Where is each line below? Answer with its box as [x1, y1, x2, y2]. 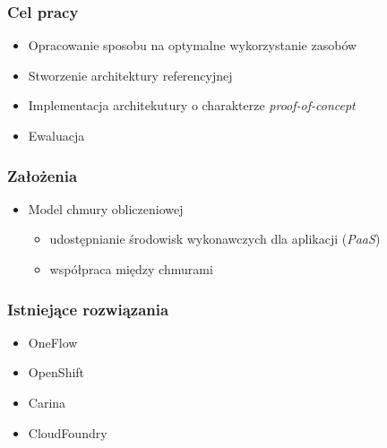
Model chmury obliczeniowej [28, 199, 184, 218]
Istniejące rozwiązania [7, 297, 169, 320]
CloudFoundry [28, 423, 107, 442]
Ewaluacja [28, 126, 85, 144]
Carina [28, 393, 66, 411]
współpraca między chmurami [49, 260, 213, 278]
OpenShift [28, 363, 85, 382]
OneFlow [28, 332, 78, 351]
